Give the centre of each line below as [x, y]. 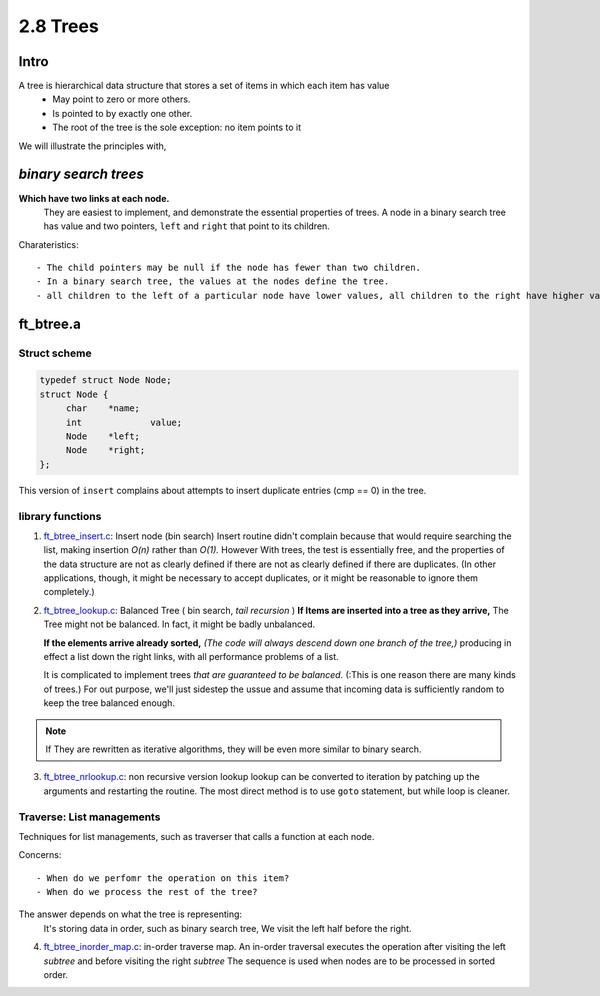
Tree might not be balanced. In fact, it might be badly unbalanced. [179, 624]
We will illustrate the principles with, [92, 146]
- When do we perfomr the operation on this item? [163, 878]
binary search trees [81, 174]
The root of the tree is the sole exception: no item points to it [177, 127]
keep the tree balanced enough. [109, 703]
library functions [60, 516]
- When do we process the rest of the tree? [147, 892]
